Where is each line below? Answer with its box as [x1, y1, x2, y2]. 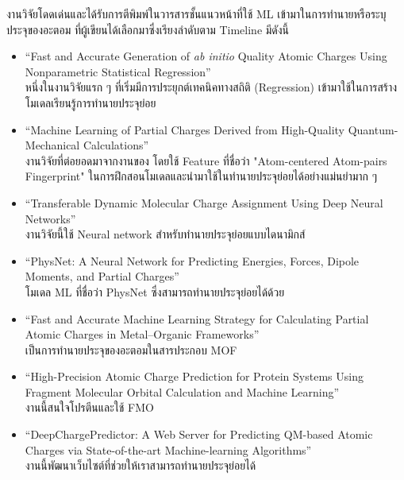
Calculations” [83, 137, 149, 153]
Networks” [25, 210, 76, 226]
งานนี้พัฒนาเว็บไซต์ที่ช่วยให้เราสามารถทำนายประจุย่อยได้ [25, 457, 256, 474]
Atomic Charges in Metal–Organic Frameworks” [25, 326, 260, 343]
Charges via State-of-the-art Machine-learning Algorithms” [25, 441, 312, 458]
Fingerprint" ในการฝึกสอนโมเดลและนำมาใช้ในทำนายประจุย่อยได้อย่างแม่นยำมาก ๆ [25, 168, 378, 184]
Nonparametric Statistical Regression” [25, 63, 211, 79]
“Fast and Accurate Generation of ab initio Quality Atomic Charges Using [25, 48, 387, 64]
